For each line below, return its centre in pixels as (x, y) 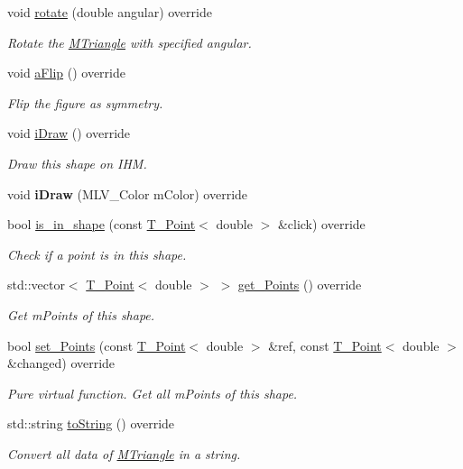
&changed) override (61, 363)
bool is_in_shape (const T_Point (102, 224)
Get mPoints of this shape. (81, 314)
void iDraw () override (69, 133)
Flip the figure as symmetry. (85, 102)
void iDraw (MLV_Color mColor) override (128, 193)
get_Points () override (300, 285)
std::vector (36, 285)
